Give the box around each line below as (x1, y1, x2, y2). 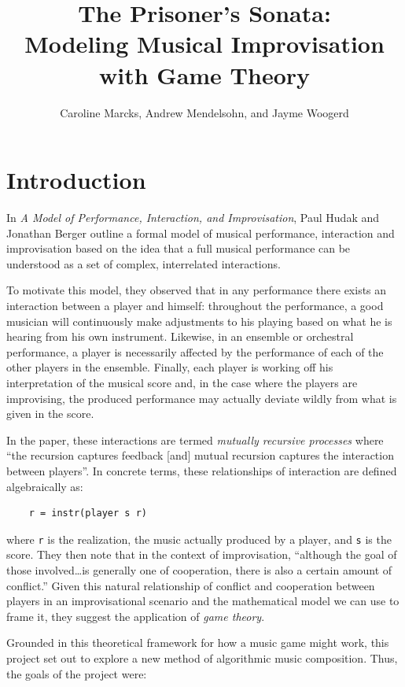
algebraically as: (6, 478, 83, 494)
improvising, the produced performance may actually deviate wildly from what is (6, 390, 397, 406)
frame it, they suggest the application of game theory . (6, 608, 265, 624)
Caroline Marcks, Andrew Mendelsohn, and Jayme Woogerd (60, 104, 349, 120)
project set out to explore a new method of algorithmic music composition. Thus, (6, 649, 398, 666)
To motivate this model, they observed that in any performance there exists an (6, 282, 387, 298)
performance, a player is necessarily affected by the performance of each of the (6, 343, 384, 360)
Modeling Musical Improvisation (24, 28, 385, 60)
